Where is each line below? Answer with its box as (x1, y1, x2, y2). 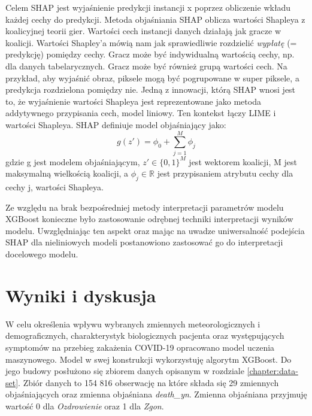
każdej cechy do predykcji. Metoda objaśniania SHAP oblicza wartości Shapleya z (5, 13, 305, 25)
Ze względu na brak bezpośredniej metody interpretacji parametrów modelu (5, 201, 284, 213)
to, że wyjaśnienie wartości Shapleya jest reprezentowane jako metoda (5, 95, 261, 107)
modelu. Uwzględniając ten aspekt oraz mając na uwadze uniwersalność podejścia (5, 224, 305, 236)
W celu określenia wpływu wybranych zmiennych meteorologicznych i (5, 317, 260, 330)
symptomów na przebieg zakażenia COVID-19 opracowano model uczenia (5, 341, 275, 353)
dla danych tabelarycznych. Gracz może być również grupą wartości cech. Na (5, 59, 287, 72)
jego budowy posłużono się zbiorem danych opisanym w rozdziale (5, 365, 244, 377)
